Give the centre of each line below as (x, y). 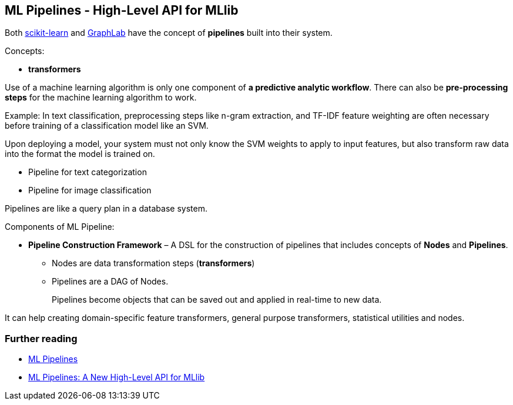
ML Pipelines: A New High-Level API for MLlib (117, 377)
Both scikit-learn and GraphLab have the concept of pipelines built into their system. (169, 33)
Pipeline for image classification (90, 190)
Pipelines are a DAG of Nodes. (110, 282)
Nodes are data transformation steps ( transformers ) (153, 263)
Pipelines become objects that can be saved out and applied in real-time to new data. (217, 300)
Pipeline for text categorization (88, 172)
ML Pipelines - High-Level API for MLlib (122, 10)
